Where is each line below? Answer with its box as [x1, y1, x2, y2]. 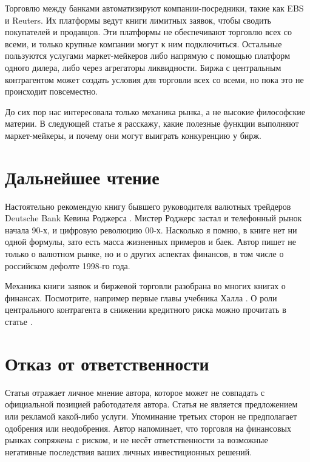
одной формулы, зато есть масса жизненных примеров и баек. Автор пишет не [5, 235, 297, 248]
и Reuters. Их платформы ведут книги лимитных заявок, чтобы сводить [5, 13, 272, 26]
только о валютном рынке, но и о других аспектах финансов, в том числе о [5, 247, 284, 260]
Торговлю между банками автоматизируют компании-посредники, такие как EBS [5, 2, 304, 14]
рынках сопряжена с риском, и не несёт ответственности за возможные [5, 434, 268, 446]
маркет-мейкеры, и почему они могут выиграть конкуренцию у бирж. [5, 129, 261, 141]
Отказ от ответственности [5, 350, 209, 375]
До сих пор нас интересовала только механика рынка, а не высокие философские [5, 105, 306, 118]
